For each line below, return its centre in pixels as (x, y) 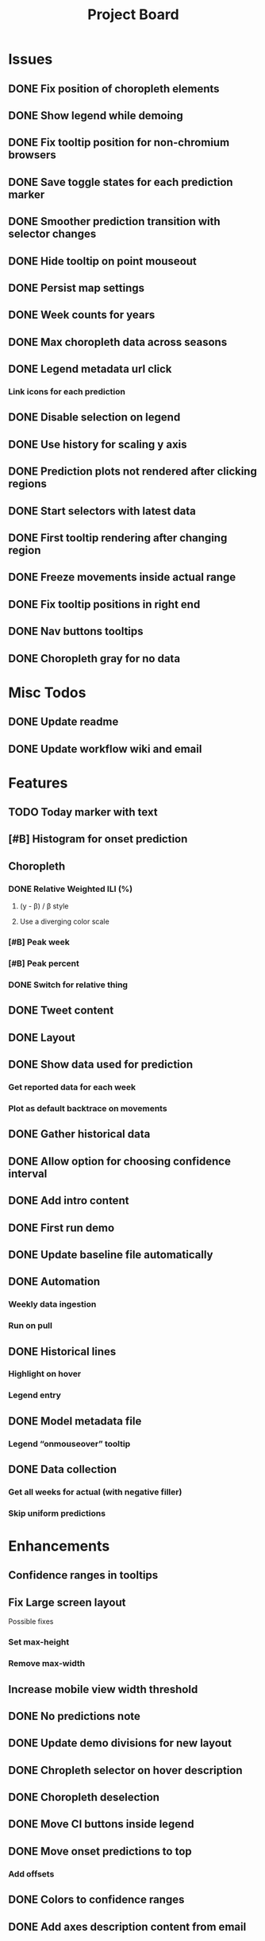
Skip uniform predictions (57, 1513)
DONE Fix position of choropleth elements (114, 89)
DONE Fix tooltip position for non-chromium (119, 143)
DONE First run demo (61, 1228)
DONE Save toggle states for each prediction (121, 182)
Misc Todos (47, 692)
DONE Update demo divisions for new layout (120, 1743)
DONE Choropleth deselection (84, 1798)
